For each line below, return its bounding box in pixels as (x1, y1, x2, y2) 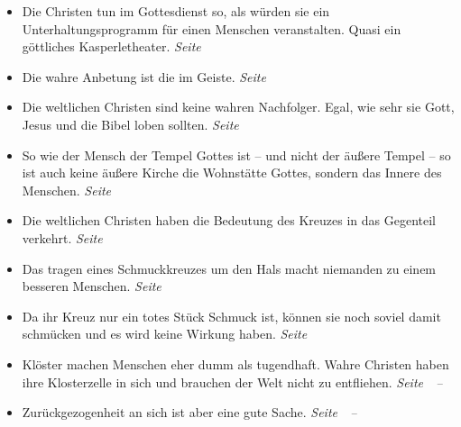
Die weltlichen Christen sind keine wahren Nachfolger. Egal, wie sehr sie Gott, (22, 97, 455, 116)
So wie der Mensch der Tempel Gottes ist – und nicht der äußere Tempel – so (22, 145, 451, 164)
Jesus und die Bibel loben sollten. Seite (22, 114, 239, 133)
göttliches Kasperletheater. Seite (22, 37, 201, 56)
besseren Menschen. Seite (22, 277, 161, 295)
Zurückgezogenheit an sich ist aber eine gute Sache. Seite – (22, 403, 357, 422)
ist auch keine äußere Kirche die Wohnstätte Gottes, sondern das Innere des (22, 163, 442, 182)
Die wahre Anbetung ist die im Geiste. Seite (22, 67, 266, 86)
